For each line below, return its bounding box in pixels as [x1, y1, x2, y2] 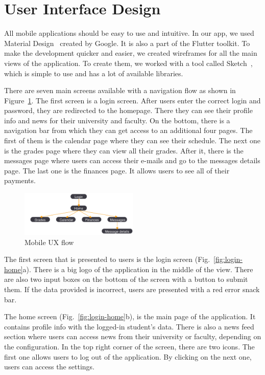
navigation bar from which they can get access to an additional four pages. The [4, 125, 253, 136]
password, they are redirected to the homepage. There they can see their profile [4, 105, 253, 116]
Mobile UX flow [25, 236, 74, 247]
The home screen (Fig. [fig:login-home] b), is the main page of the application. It [4, 311, 256, 322]
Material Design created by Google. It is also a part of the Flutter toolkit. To [4, 37, 250, 48]
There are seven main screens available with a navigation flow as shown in [4, 85, 236, 96]
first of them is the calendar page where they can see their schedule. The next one [4, 135, 261, 146]
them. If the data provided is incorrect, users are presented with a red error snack [4, 284, 260, 295]
